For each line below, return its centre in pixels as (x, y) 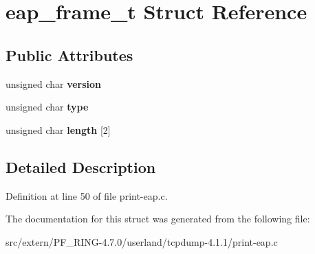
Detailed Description (81, 166)
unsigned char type (47, 107)
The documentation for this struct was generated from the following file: (158, 219)
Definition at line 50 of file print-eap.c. (87, 195)
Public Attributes (69, 55)
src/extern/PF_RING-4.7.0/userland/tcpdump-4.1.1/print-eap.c (142, 241)
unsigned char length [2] (58, 129)
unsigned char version (54, 83)
